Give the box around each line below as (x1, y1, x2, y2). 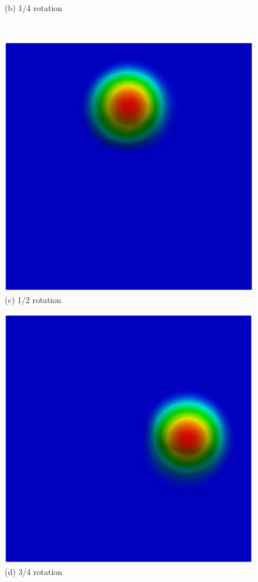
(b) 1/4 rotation (5, 2, 63, 13)
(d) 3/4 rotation (5, 566, 63, 578)
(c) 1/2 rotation (5, 293, 62, 305)
